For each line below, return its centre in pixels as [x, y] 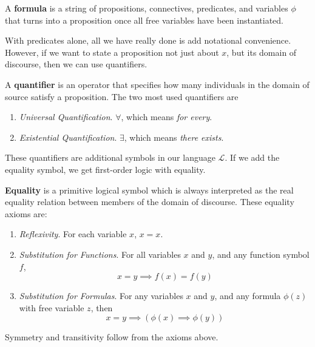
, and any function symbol [261, 254]
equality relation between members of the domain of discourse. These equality [150, 202]
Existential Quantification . [68, 137]
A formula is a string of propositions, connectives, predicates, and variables [147, 8]
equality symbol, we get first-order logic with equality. [105, 169]
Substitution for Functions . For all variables [100, 254]
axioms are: [26, 213]
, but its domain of [262, 52]
